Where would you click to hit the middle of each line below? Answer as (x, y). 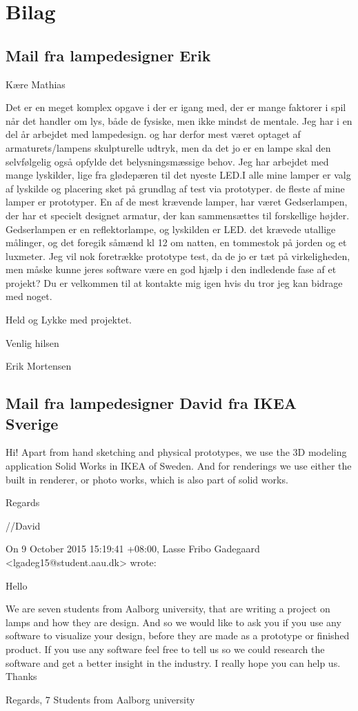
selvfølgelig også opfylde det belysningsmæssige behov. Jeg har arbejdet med (167, 161)
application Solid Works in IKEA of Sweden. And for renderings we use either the (179, 466)
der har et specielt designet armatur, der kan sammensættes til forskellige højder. (178, 215)
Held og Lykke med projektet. (69, 320)
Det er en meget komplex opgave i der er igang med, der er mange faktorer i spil (176, 107)
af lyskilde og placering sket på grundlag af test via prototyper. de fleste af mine (175, 188)
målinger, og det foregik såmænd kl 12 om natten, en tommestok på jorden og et (176, 242)
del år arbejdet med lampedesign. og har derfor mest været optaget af (153, 134)
